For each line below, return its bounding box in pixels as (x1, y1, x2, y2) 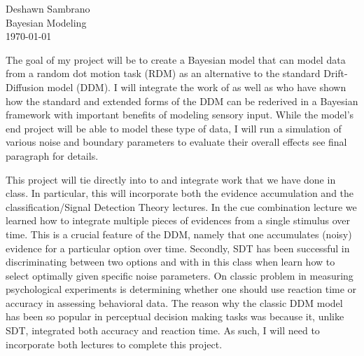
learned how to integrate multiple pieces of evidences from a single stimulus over (6, 213, 351, 228)
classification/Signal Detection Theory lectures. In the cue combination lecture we (6, 199, 357, 214)
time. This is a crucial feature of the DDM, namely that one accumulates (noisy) (6, 226, 352, 241)
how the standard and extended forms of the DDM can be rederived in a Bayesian (6, 93, 358, 108)
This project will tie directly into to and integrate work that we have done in (6, 172, 336, 186)
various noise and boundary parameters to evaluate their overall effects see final (6, 135, 347, 149)
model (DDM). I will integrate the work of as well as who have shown (47, 79, 346, 94)
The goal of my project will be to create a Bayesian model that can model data (6, 52, 346, 67)
